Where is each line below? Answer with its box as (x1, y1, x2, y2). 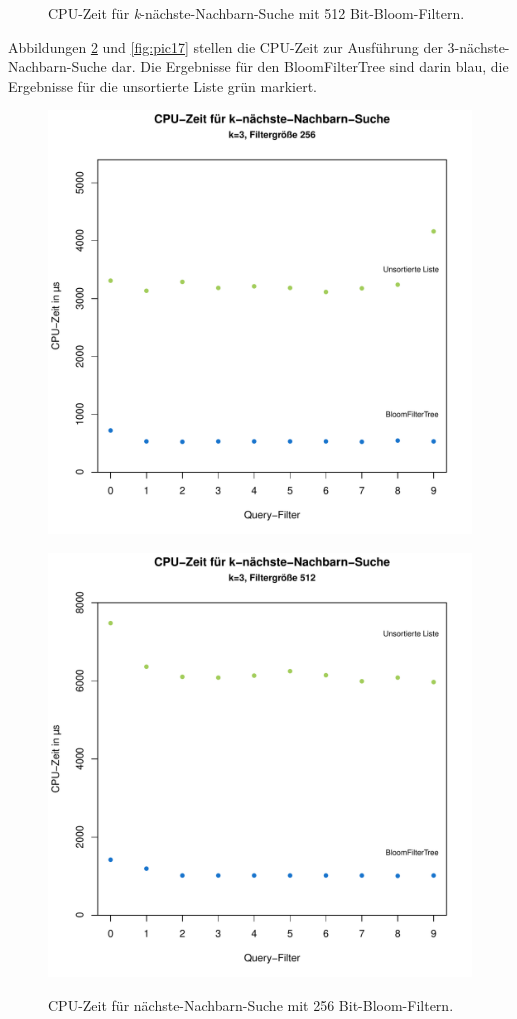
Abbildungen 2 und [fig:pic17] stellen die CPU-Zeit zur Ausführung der (8, 36, 443, 57)
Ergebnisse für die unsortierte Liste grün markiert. (8, 75, 317, 96)
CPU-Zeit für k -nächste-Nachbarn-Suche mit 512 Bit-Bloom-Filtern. (48, 3, 465, 23)
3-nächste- (447, 36, 510, 57)
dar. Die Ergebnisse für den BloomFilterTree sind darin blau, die (111, 56, 509, 77)
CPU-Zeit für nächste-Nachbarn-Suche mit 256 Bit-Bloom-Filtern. (48, 994, 454, 1015)
